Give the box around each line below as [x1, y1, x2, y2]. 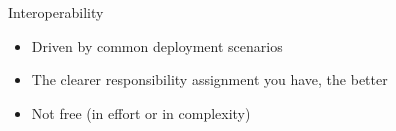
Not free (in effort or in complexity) [31, 102, 251, 123]
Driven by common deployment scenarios [31, 35, 283, 56]
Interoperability [8, 2, 104, 22]
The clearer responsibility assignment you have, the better [31, 69, 388, 90]
